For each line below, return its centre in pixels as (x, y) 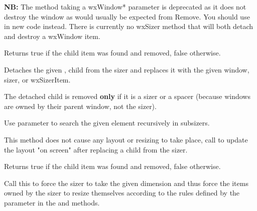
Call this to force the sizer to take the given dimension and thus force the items (126, 183)
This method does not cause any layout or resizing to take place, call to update (126, 139)
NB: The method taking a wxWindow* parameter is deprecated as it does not (125, 6)
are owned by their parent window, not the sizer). (80, 106)
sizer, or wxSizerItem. (37, 79)
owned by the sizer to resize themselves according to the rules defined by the (122, 193)
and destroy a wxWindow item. (52, 36)
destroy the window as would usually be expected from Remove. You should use (127, 16)
